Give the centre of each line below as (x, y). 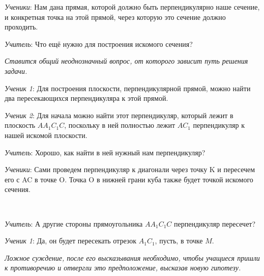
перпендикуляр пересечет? (215, 223)
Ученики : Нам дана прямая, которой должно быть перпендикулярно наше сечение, (132, 7)
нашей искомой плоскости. (46, 135)
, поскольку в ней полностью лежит (120, 125)
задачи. (16, 71)
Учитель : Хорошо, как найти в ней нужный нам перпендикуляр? (105, 152)
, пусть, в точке (179, 241)
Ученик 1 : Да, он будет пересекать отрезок (71, 241)
